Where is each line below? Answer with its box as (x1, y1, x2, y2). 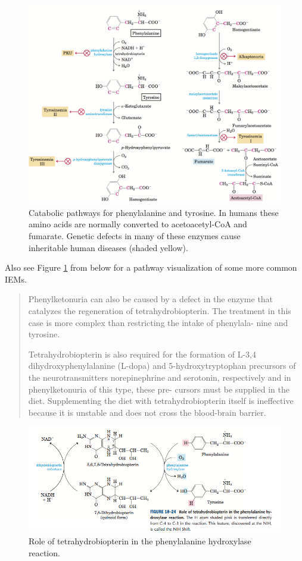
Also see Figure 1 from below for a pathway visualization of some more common (5, 261, 297, 274)
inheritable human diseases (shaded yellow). (29, 241, 188, 253)
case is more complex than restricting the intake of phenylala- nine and (28, 316, 288, 328)
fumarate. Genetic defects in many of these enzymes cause (29, 230, 241, 242)
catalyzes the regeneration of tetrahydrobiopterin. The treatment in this (28, 305, 291, 317)
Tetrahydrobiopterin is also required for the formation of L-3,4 (28, 347, 256, 360)
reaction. (29, 546, 60, 559)
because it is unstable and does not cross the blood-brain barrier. (28, 406, 266, 418)
